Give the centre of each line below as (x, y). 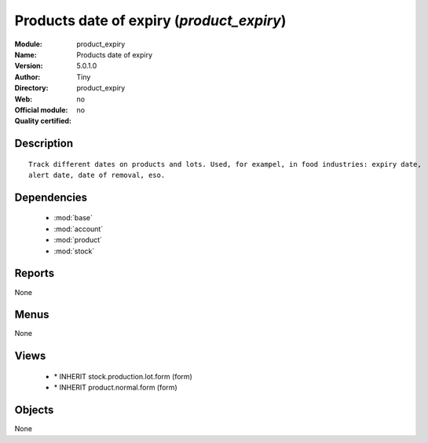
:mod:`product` (78, 240)
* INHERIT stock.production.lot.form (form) (123, 376)
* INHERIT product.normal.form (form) (115, 388)
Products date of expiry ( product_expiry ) (150, 20)
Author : (27, 77)
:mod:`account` (79, 229)
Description (44, 144)
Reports (35, 273)
